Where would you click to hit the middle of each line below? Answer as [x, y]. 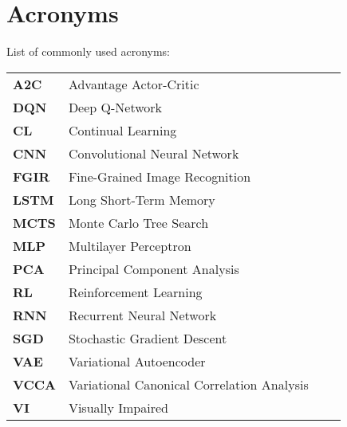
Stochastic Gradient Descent [148, 338]
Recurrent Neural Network [142, 315]
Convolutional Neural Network [154, 153]
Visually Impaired [118, 407]
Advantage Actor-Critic [134, 84]
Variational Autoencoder [137, 361]
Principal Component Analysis [154, 268]
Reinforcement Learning [135, 292]
